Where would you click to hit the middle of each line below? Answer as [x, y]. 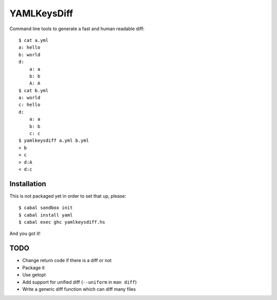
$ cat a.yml [34, 40]
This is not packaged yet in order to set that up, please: [68, 196]
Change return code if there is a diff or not [67, 261]
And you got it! [25, 233]
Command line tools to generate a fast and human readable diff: [77, 29]
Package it [34, 267]
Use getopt [34, 275]
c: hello [29, 105]
